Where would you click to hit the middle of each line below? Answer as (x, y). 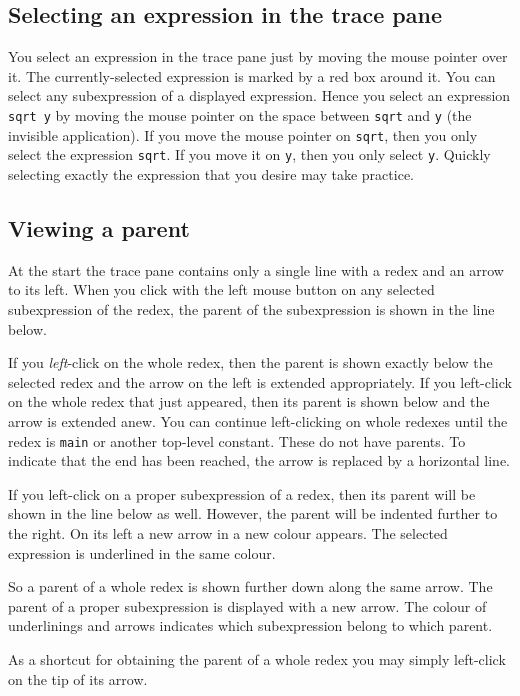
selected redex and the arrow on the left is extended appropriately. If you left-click (260, 381)
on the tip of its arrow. (78, 678)
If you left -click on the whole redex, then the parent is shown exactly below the (250, 362)
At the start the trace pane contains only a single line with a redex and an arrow (256, 269)
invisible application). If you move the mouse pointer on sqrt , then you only (243, 134)
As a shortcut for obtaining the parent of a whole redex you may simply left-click (257, 658)
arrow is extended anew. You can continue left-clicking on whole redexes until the (258, 420)
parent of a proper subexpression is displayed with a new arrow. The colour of (247, 605)
